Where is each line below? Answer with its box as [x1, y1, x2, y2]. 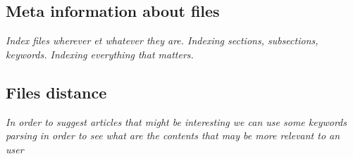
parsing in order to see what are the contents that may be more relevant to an [6, 128, 340, 143]
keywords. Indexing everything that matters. [6, 46, 194, 61]
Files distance [6, 81, 107, 103]
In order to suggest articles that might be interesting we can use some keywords [6, 114, 347, 129]
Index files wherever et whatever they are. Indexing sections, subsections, [6, 33, 318, 48]
